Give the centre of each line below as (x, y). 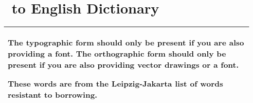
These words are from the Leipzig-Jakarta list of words (116, 84)
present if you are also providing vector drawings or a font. (123, 65)
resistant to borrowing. (53, 95)
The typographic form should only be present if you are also (126, 43)
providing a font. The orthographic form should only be (117, 54)
